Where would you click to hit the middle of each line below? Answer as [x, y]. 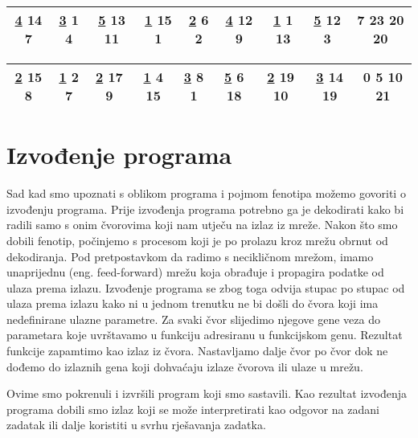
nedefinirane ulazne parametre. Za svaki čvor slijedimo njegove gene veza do [193, 319]
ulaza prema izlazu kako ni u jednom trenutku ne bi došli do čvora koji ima [193, 303]
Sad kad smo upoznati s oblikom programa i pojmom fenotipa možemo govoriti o [206, 193]
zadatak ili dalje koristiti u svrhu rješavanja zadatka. [136, 425]
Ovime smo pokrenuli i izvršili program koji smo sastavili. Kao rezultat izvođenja [207, 393]
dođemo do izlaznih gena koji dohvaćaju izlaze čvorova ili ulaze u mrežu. [185, 366]
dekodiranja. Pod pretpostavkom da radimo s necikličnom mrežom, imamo [190, 256]
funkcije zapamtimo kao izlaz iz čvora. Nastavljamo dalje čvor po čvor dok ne [197, 351]
